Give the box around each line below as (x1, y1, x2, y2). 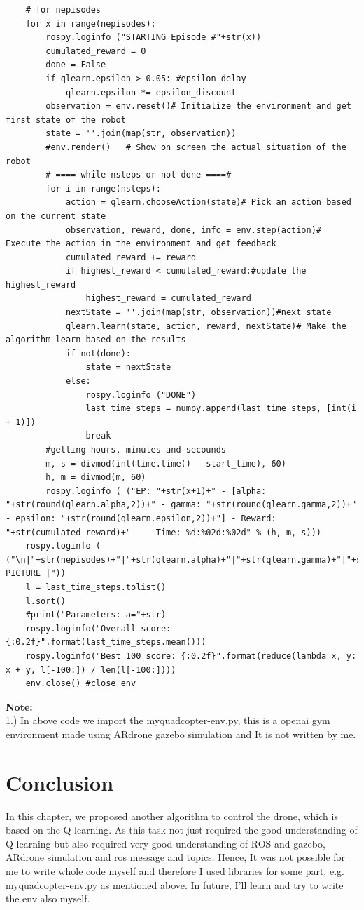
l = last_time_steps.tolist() (25, 582, 167, 592)
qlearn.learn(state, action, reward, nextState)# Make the (65, 321, 346, 331)
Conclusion (6, 768, 114, 796)
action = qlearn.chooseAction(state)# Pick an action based (65, 197, 351, 208)
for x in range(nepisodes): (25, 18, 156, 29)
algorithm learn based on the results (6, 335, 186, 345)
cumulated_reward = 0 (45, 46, 146, 56)
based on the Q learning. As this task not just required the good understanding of (6, 822, 358, 837)
